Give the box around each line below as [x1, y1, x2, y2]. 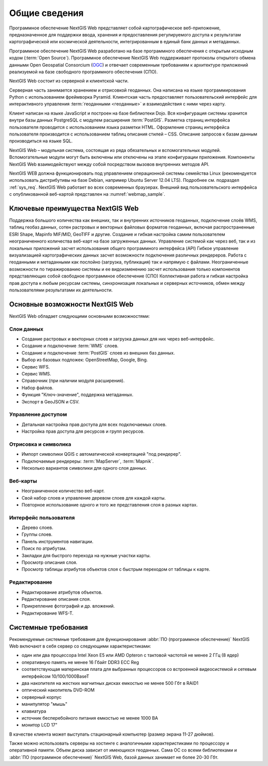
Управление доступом [9, 411, 67, 418]
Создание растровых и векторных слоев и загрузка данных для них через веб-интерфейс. [21, 336, 215, 342]
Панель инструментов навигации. [21, 538, 94, 544]
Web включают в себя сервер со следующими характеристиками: [9, 643, 151, 649]
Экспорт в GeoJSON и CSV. [21, 398, 79, 404]
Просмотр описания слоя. [21, 559, 78, 565]
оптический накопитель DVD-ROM [21, 687, 95, 693]
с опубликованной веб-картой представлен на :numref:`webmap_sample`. [9, 191, 166, 197]
